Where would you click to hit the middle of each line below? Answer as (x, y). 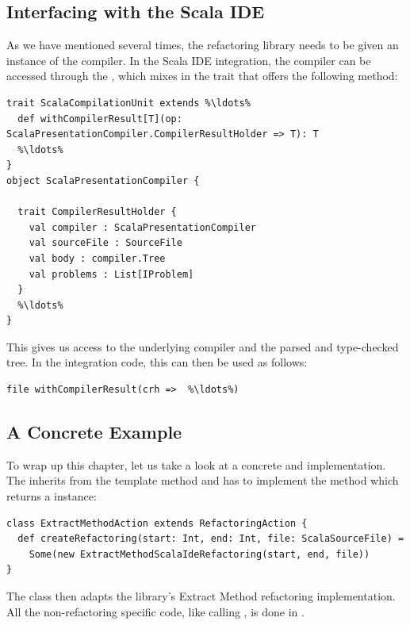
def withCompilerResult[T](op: (100, 119)
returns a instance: (52, 496)
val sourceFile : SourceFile (105, 243)
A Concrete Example (94, 432)
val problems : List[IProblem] (111, 274)
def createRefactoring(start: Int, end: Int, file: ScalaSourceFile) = (211, 539)
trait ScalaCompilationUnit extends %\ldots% (128, 103)
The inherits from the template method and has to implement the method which (203, 480)
